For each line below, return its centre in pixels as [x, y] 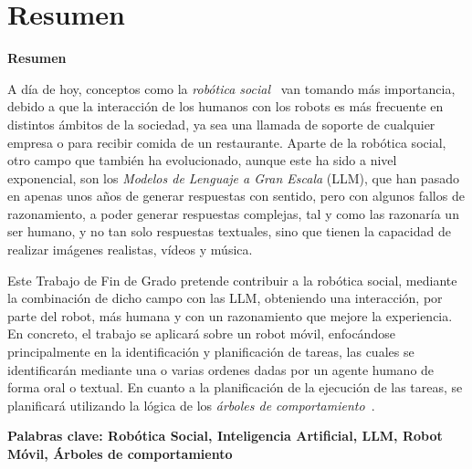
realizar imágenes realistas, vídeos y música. [130, 250]
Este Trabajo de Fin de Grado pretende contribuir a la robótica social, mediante [232, 280]
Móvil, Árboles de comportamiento [120, 453]
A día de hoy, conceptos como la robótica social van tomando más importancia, [231, 88]
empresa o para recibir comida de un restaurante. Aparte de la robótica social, [227, 142]
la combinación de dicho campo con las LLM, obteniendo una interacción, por [225, 298]
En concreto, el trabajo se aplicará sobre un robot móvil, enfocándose [201, 334]
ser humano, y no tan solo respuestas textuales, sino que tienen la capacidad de [229, 231]
